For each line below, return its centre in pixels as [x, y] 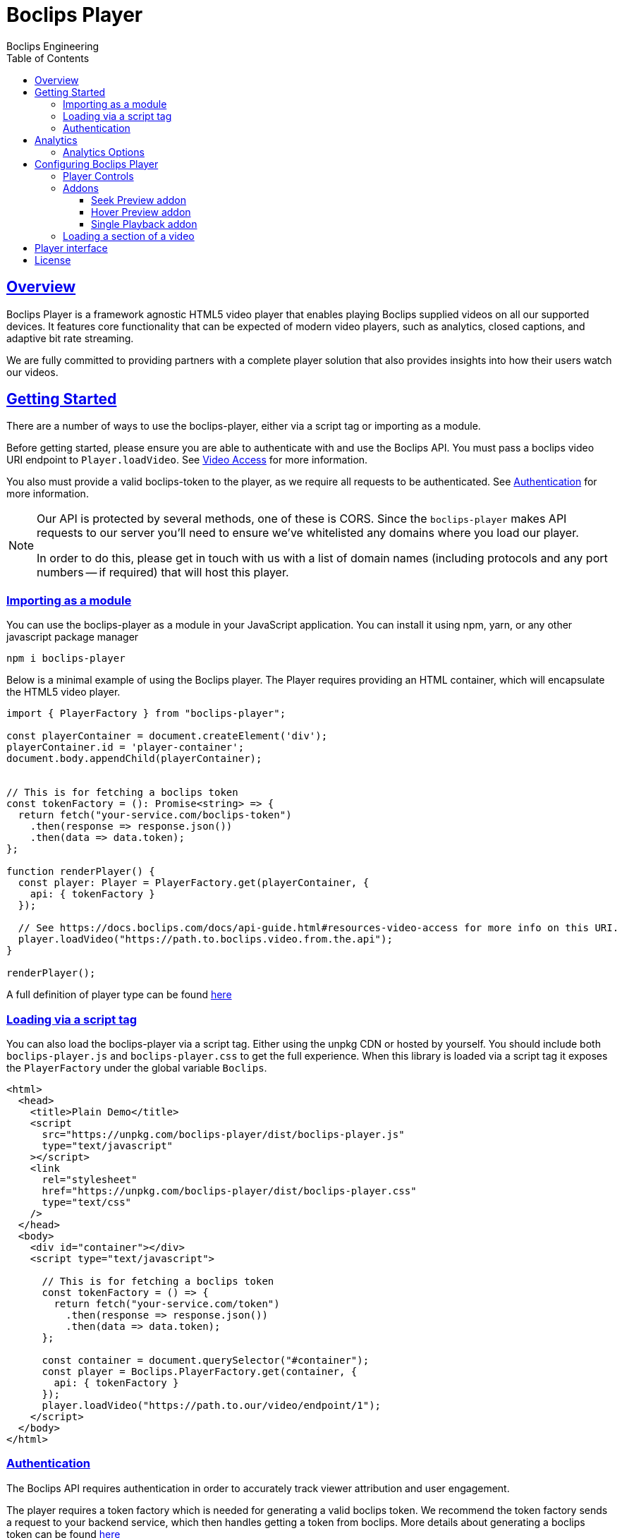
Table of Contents [48, 58]
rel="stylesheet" [90, 1179]
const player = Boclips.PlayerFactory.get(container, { [200, 1371]
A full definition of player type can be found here [119, 995]
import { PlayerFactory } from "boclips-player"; [146, 714]
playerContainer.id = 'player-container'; [126, 747]
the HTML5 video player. [63, 692]
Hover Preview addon [141, 212]
